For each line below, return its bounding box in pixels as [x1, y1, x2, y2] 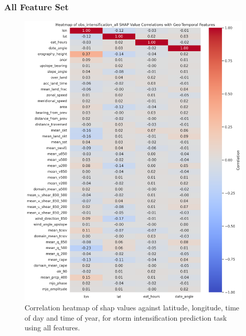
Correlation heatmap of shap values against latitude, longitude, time [25, 302, 239, 313]
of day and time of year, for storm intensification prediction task [25, 312, 227, 323]
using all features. [25, 322, 80, 333]
